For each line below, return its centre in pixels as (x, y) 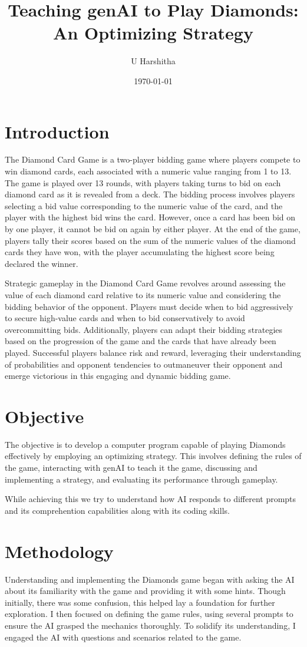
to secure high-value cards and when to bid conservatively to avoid (125, 318)
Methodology (59, 551)
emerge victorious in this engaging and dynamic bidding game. (118, 376)
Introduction (57, 131)
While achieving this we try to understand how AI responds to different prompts (151, 499)
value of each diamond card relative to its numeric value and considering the (143, 294)
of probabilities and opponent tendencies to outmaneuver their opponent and (144, 364)
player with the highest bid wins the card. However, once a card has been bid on (150, 217)
